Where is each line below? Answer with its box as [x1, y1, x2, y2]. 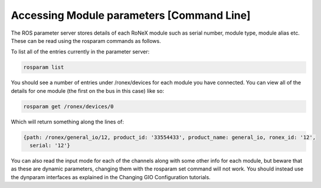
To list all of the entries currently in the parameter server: [11, 48, 150, 55]
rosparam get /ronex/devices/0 [23, 103, 114, 110]
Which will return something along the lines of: [11, 118, 124, 125]
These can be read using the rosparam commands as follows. [11, 37, 162, 44]
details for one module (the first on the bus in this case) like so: [11, 87, 165, 94]
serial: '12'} [30, 142, 71, 149]
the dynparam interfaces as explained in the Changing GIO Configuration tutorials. [11, 173, 211, 180]
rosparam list [23, 64, 64, 70]
